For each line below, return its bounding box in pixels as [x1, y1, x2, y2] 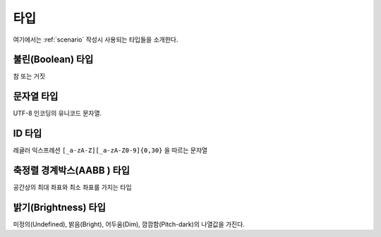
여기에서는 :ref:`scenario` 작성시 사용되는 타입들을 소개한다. [13, 35, 179, 44]
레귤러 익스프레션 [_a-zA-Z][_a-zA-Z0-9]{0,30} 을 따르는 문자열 [13, 146, 208, 154]
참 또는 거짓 [13, 72, 46, 80]
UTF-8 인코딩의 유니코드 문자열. [13, 109, 102, 118]
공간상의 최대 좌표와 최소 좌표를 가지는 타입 [13, 183, 132, 192]
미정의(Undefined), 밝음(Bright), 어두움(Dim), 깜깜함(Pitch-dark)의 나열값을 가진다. [13, 220, 245, 229]
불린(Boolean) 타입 [13, 54, 94, 66]
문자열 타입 [13, 90, 59, 102]
